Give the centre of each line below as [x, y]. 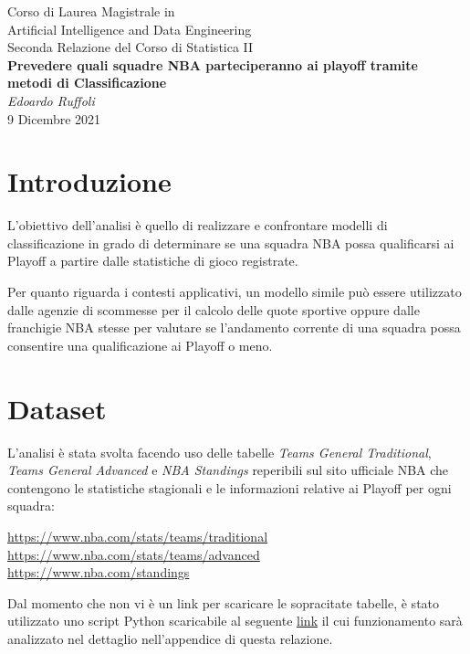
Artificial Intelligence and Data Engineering [130, 29]
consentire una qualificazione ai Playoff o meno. [140, 345]
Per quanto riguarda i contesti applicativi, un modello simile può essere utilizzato [235, 292]
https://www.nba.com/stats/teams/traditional [138, 536]
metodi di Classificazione [87, 83]
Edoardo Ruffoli [51, 100]
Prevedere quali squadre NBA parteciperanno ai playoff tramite [213, 64]
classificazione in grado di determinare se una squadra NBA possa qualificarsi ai [231, 243]
